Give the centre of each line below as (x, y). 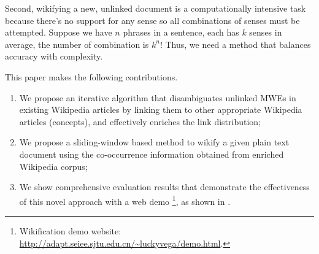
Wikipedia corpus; (53, 166)
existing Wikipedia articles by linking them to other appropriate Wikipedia (161, 110)
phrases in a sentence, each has (181, 32)
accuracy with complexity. (54, 56)
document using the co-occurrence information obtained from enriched (152, 154)
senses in (266, 32)
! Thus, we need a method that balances (235, 44)
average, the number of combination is (77, 44)
